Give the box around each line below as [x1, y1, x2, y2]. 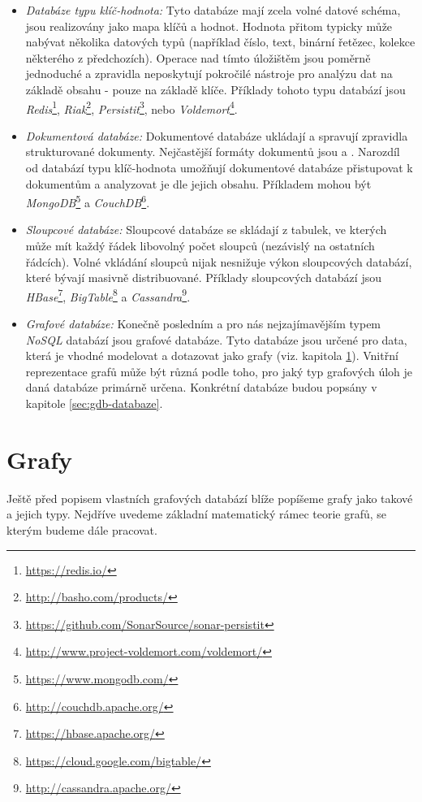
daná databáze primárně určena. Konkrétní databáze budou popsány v [25, 379, 377, 396]
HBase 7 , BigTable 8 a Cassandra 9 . [25, 285, 191, 305]
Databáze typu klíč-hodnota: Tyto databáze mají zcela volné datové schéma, [25, 2, 401, 18]
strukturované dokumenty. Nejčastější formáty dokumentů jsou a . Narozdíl [25, 143, 400, 160]
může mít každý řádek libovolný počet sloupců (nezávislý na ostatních [25, 237, 375, 254]
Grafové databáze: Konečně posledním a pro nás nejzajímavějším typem [25, 315, 381, 332]
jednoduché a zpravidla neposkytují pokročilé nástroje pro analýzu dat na [25, 65, 393, 82]
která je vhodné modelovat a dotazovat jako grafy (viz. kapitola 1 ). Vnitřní [25, 347, 398, 364]
